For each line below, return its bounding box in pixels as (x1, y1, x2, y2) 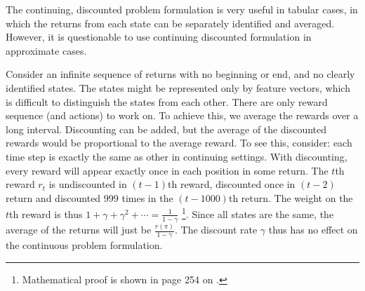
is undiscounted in (48, 177, 127, 191)
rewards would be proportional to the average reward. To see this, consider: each (6, 135, 352, 150)
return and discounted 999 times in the (6, 190, 173, 205)
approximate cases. (6, 43, 87, 57)
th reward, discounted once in (168, 177, 296, 191)
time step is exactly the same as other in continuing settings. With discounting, (6, 149, 347, 163)
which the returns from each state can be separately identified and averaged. (6, 15, 335, 30)
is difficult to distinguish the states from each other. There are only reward (6, 94, 328, 109)
